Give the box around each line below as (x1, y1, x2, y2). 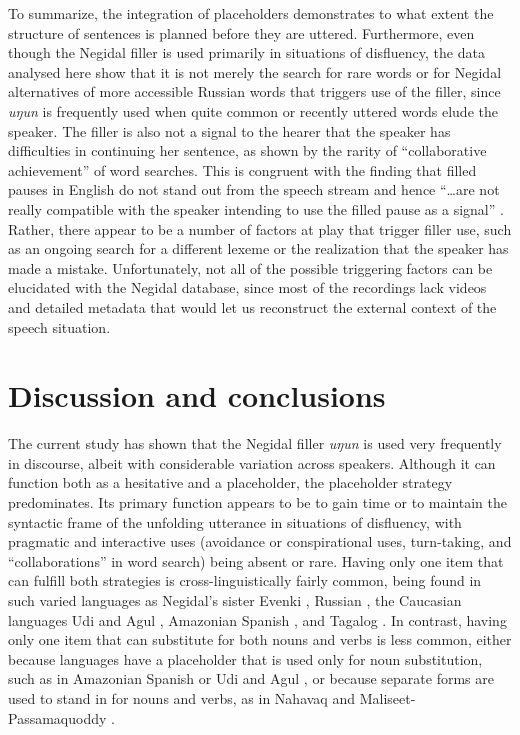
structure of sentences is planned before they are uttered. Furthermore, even (8, 22, 475, 43)
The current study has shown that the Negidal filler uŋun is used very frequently (8, 433, 502, 454)
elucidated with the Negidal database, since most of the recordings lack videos (8, 277, 487, 298)
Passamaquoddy (8, 707, 107, 728)
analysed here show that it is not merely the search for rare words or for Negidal (8, 61, 502, 82)
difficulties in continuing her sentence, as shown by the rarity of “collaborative (8, 140, 487, 161)
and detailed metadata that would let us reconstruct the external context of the (8, 296, 497, 317)
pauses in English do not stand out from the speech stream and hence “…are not (8, 179, 500, 200)
